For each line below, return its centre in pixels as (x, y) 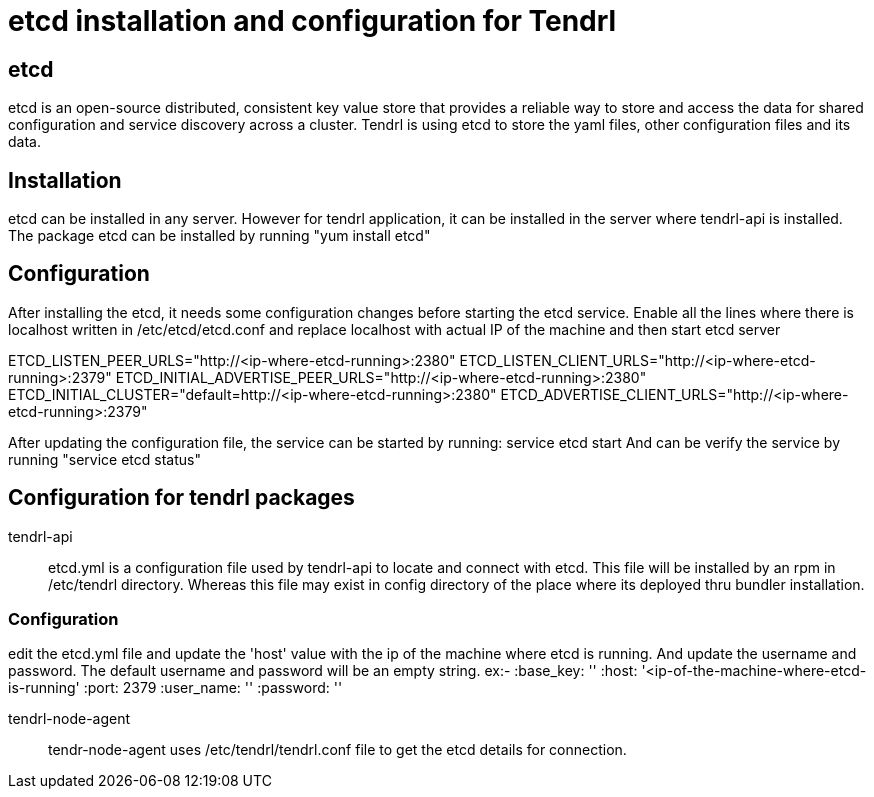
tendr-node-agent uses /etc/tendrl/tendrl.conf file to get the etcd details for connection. (337, 750)
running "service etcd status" (104, 459)
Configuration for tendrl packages (181, 498)
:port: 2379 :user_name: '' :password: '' (213, 688)
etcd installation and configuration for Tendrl (312, 21)
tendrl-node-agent (69, 719)
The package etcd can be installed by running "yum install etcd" (219, 236)
